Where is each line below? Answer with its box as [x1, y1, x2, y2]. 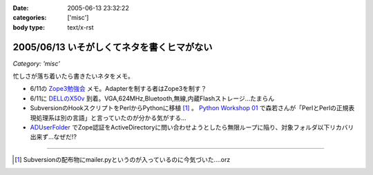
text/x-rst [67, 23, 94, 31]
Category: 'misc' [12, 59, 60, 68]
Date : [12, 4, 29, 12]
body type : [12, 23, 45, 31]
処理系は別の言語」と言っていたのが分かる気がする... [35, 114, 186, 122]
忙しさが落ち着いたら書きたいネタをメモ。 [12, 72, 134, 81]
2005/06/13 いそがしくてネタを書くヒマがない [12, 41, 213, 53]
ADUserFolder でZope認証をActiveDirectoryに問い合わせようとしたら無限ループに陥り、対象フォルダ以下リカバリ [30, 123, 354, 132]
